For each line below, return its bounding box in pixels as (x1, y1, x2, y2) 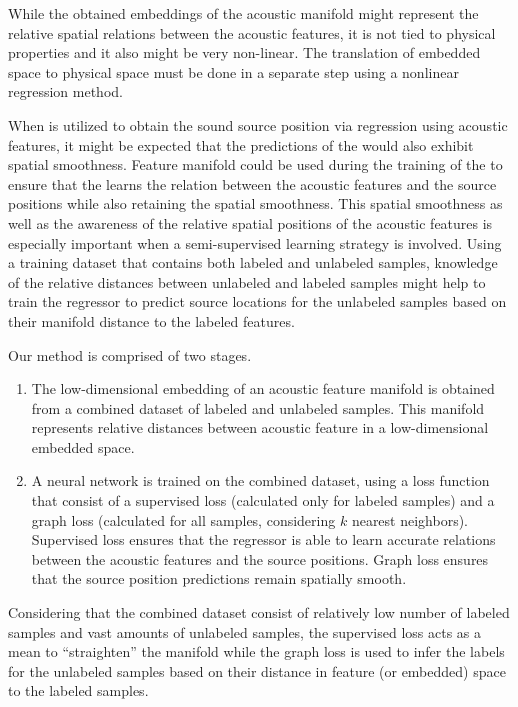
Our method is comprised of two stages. (8, 344, 252, 365)
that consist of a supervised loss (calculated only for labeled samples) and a (31, 490, 495, 511)
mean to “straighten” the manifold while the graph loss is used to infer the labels (8, 641, 505, 662)
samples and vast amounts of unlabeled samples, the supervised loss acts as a (8, 621, 482, 642)
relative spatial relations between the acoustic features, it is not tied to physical (8, 22, 496, 43)
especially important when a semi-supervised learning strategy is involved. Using (8, 232, 502, 253)
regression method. (8, 81, 123, 102)
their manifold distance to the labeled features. (8, 310, 295, 331)
